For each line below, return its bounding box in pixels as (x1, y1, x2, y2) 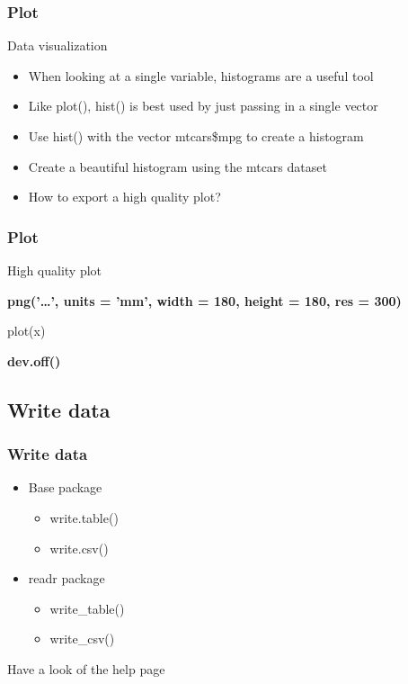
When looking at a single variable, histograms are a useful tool (28, 66, 374, 85)
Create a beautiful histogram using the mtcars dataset (28, 157, 327, 175)
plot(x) (7, 321, 46, 340)
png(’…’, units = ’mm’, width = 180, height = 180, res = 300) (7, 291, 402, 310)
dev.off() (7, 351, 61, 370)
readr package (28, 569, 105, 588)
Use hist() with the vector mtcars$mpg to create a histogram (28, 127, 364, 145)
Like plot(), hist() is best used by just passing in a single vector (28, 96, 378, 115)
